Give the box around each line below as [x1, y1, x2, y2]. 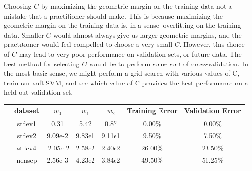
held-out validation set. [4, 87, 73, 97]
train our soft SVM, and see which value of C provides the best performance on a [4, 77, 248, 87]
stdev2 [17, 130, 37, 141]
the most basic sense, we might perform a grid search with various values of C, [4, 68, 240, 78]
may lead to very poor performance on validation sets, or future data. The [19, 48, 242, 59]
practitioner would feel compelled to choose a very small [4, 39, 173, 49]
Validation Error [184, 106, 241, 116]
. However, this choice [179, 39, 245, 49]
